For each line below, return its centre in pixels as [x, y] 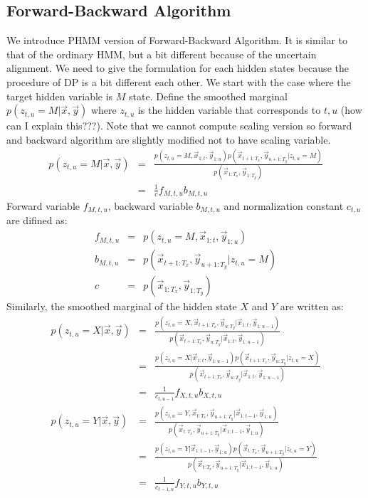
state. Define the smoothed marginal [208, 96]
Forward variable [43, 206]
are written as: [312, 306]
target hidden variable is [60, 96]
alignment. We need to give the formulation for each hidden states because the [178, 68]
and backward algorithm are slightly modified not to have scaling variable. [169, 139]
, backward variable [150, 206]
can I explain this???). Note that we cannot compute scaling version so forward [179, 126]
